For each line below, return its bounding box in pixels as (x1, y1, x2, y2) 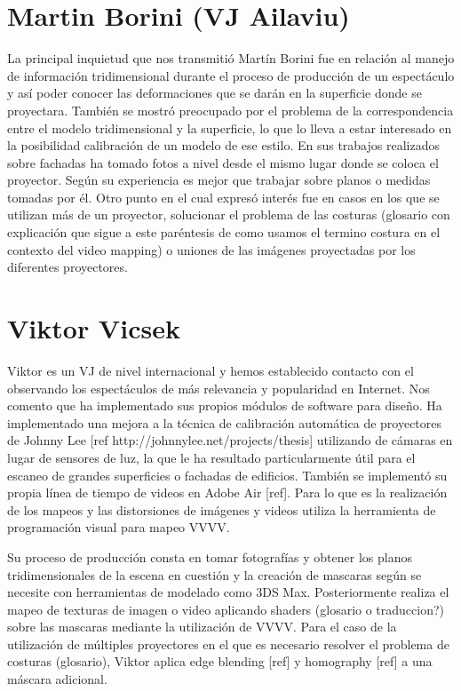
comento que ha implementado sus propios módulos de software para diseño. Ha (7, 396, 442, 415)
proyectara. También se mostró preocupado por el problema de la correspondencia (7, 100, 454, 119)
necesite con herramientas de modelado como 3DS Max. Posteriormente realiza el (7, 583, 449, 601)
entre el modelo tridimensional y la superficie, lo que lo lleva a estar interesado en (7, 118, 452, 137)
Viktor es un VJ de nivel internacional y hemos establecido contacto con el (7, 361, 414, 379)
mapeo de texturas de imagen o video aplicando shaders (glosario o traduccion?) (7, 600, 445, 618)
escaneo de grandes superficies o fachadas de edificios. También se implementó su (7, 465, 448, 484)
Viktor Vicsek (7, 310, 180, 346)
